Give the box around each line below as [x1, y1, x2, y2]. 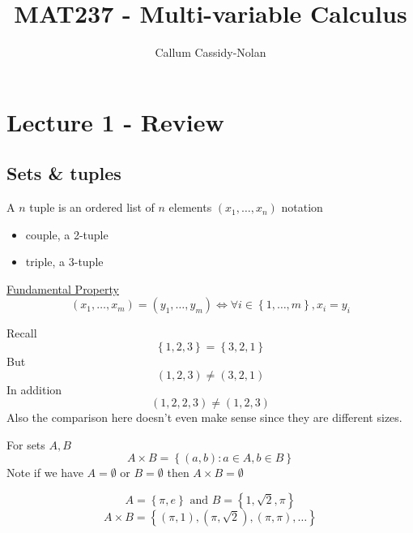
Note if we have [6, 464, 83, 481]
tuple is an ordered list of [29, 199, 155, 216]
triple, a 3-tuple [25, 253, 104, 270]
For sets [6, 436, 45, 453]
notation [281, 199, 323, 216]
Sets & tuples [6, 161, 121, 186]
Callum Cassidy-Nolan [155, 44, 266, 61]
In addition [6, 380, 62, 398]
